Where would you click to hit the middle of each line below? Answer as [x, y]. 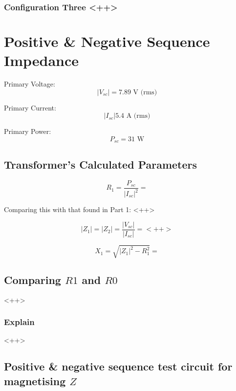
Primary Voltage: [30, 84]
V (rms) [145, 92]
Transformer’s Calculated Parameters [101, 164]
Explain [19, 321]
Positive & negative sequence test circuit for [118, 366]
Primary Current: [30, 107]
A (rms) [138, 116]
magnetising [35, 380]
